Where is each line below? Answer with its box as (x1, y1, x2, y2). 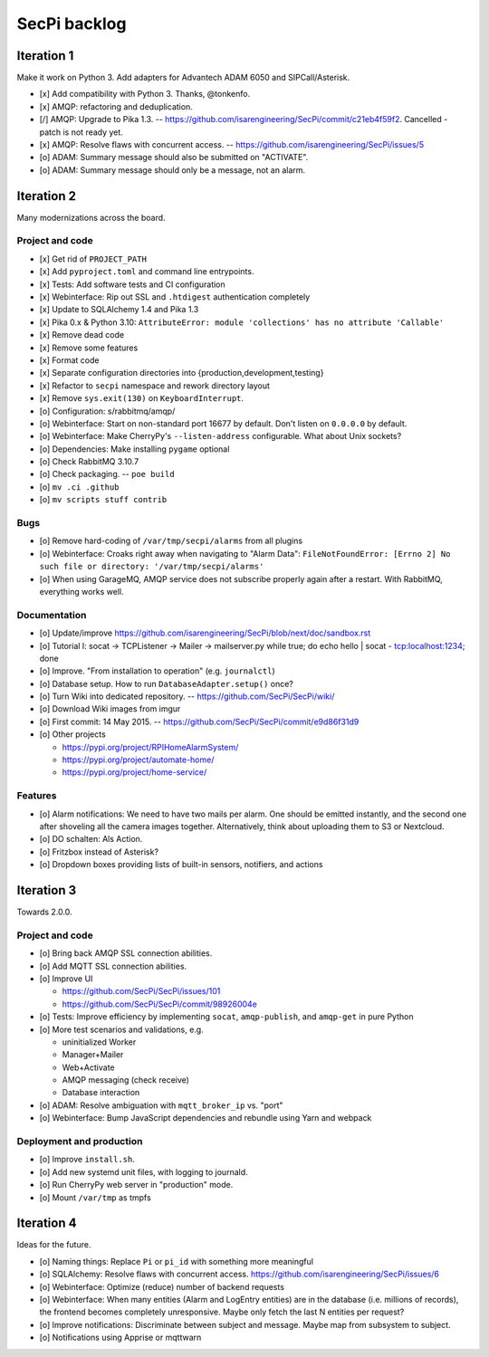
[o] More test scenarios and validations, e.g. (39, 1024, 204, 1035)
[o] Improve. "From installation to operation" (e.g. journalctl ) (39, 665, 275, 676)
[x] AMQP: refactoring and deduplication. (39, 100, 194, 112)
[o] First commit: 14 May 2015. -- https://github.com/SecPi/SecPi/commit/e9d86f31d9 (39, 716, 360, 727)
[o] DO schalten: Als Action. (39, 834, 143, 845)
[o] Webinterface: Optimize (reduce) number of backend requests (39, 1281, 285, 1292)
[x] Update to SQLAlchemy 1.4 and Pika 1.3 (39, 304, 199, 315)
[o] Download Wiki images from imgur (39, 703, 181, 714)
